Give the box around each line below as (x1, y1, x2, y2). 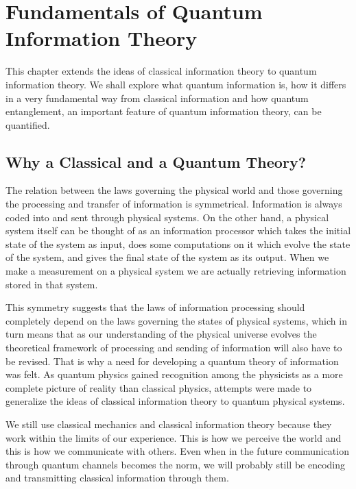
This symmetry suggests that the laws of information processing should (5, 300, 305, 314)
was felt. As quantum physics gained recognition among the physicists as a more (5, 367, 343, 381)
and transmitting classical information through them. (5, 471, 229, 485)
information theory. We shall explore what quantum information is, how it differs (5, 77, 346, 91)
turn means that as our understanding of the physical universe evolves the (5, 327, 317, 341)
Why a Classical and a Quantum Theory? (5, 151, 307, 172)
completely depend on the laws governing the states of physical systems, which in (5, 313, 347, 327)
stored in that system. (5, 277, 98, 291)
